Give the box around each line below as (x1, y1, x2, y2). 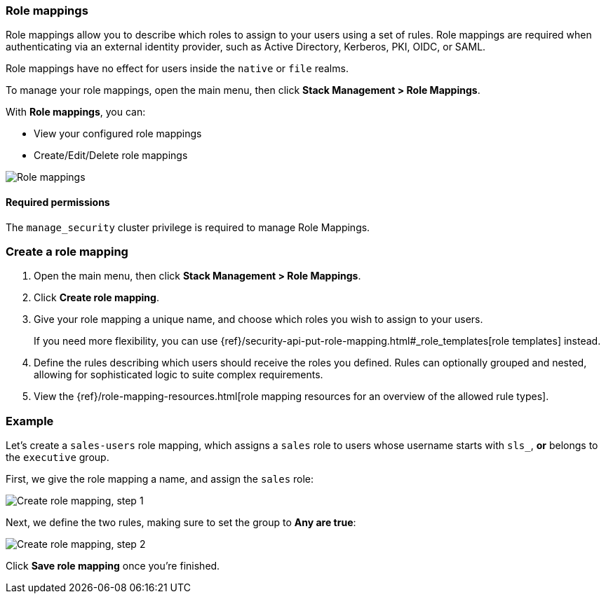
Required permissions (6, 195, 110, 208)
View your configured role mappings (34, 128, 202, 140)
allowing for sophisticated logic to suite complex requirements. (34, 369, 323, 381)
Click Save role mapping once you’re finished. (6, 560, 220, 572)
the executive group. (6, 451, 109, 464)
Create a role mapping (6, 244, 128, 259)
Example (6, 413, 54, 428)
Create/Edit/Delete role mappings (34, 149, 188, 162)
